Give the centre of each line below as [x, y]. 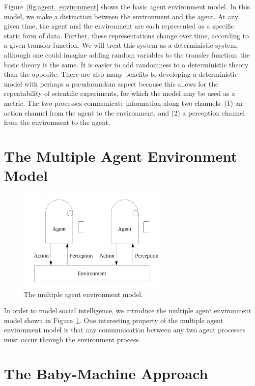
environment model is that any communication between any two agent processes [125, 330]
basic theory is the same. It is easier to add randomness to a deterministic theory [126, 64]
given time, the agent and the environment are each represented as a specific [119, 26]
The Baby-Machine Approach [106, 373]
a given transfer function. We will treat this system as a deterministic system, [121, 45]
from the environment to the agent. [57, 122]
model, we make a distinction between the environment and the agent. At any [121, 16]
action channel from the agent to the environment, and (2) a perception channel [125, 112]
